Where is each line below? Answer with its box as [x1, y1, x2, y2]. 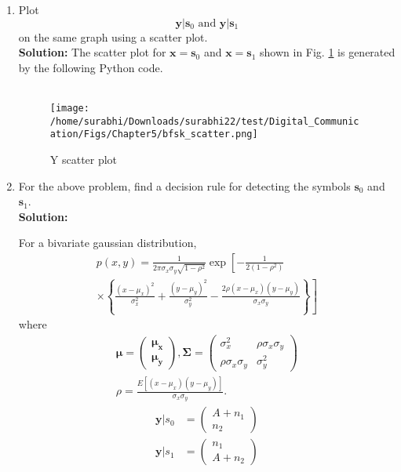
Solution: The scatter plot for [18, 44, 166, 60]
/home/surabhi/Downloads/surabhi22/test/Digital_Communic [49, 115, 359, 127]
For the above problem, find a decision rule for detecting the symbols [18, 177, 351, 194]
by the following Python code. [18, 59, 163, 75]
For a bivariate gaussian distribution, [18, 234, 197, 251]
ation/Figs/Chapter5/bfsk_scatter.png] [49, 129, 258, 140]
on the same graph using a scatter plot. [18, 28, 208, 45]
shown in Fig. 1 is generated [260, 44, 396, 60]
